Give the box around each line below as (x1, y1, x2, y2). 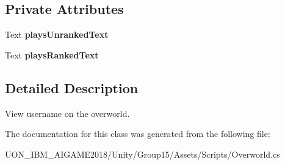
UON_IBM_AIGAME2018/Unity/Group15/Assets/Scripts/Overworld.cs (5, 147, 280, 160)
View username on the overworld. (5, 107, 130, 119)
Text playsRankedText (5, 48, 99, 61)
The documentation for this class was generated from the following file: (5, 127, 270, 140)
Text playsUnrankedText (5, 28, 109, 41)
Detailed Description (5, 78, 139, 97)
